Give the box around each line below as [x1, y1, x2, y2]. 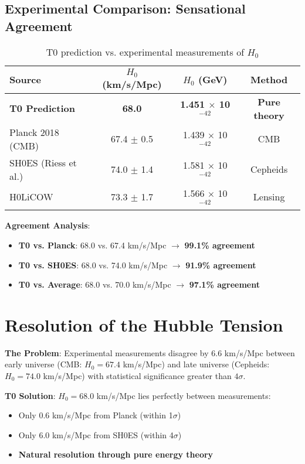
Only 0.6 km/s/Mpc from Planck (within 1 [18, 409, 173, 421]
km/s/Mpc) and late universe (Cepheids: [123, 358, 270, 370]
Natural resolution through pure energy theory [18, 448, 213, 460]
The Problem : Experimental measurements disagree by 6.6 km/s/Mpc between [5, 346, 295, 359]
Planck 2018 [9, 125, 59, 139]
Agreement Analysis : [5, 219, 90, 231]
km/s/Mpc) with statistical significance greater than [43, 370, 232, 382]
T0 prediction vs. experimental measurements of [46, 45, 245, 59]
